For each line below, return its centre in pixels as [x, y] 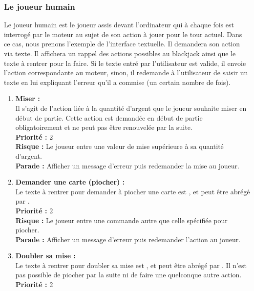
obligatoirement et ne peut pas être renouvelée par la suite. [104, 127]
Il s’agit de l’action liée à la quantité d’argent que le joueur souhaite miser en [131, 108]
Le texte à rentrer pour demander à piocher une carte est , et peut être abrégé [133, 191]
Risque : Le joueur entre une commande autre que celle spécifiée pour [121, 220]
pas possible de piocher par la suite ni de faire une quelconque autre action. [128, 275]
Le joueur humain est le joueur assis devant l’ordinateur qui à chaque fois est [119, 25]
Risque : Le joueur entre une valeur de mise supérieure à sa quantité [119, 146]
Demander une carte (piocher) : [70, 182]
